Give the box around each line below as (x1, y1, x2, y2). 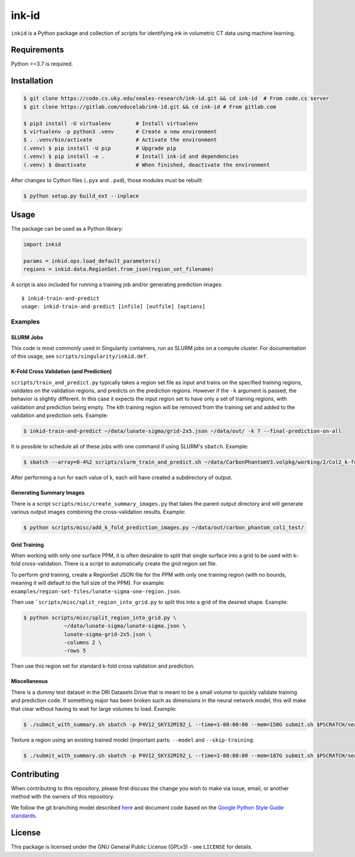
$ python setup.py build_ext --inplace (23, 192, 139, 199)
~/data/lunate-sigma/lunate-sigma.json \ (64, 623, 186, 629)
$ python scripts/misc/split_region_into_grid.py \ (23, 614, 177, 621)
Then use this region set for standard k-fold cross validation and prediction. (11, 662, 195, 670)
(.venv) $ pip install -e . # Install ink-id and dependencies (23, 153, 239, 160)
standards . (11, 812, 37, 819)
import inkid (23, 241, 62, 248)
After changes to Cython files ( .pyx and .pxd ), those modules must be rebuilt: (11, 176, 204, 183)
